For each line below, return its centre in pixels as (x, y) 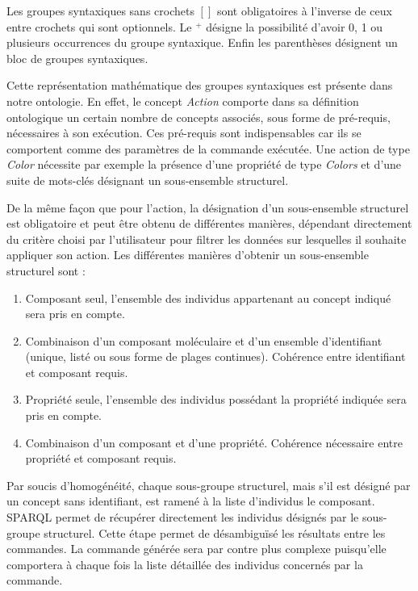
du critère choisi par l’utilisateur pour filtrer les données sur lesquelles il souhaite (207, 239)
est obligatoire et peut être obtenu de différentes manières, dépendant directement (209, 223)
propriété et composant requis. (101, 458)
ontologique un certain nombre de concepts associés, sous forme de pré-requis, (199, 117)
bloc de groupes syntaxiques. (77, 58)
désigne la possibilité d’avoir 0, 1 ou (295, 26)
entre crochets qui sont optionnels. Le (99, 26)
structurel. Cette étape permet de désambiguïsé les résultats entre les (215, 532)
